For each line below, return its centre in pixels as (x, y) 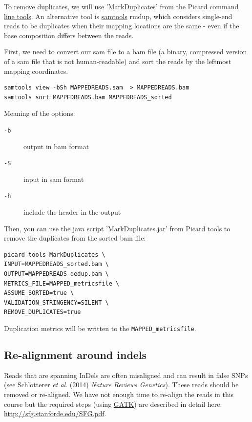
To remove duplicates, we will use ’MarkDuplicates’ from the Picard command (121, 6)
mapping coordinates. (36, 71)
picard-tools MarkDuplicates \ (55, 255)
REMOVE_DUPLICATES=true (42, 312)
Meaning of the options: (40, 113)
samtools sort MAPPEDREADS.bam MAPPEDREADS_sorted (88, 97)
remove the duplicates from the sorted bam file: (75, 238)
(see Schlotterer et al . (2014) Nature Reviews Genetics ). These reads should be (121, 385)
